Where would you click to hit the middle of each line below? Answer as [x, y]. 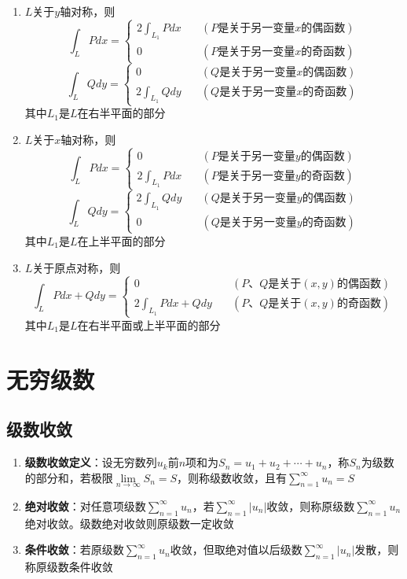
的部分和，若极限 [69, 477]
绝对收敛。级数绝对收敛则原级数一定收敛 [129, 523]
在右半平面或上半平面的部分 [149, 325]
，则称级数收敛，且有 [232, 477]
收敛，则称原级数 [311, 505]
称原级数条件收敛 [69, 567]
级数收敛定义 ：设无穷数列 [91, 462]
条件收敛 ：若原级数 [74, 549]
